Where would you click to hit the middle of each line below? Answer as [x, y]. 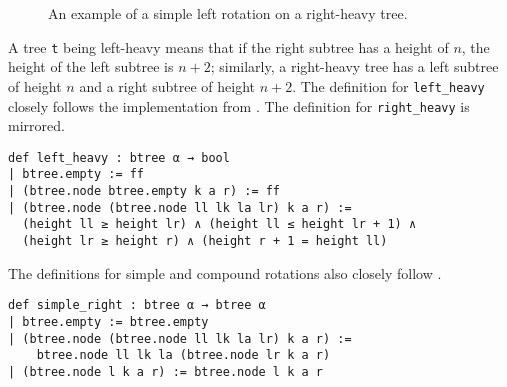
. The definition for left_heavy [388, 85]
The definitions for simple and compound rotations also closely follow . [225, 272]
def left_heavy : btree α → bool [119, 157]
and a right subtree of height [167, 85]
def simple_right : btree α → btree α [137, 305]
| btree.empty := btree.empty [108, 321]
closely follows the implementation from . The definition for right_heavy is [239, 105]
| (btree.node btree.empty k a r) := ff [144, 191]
